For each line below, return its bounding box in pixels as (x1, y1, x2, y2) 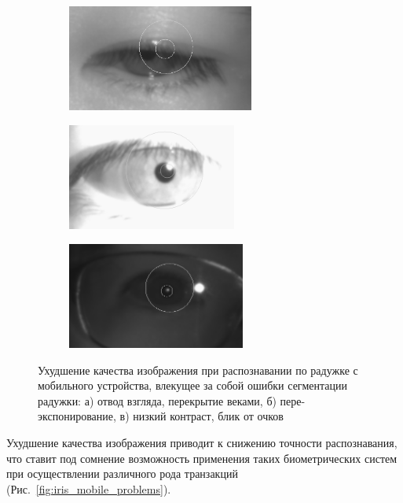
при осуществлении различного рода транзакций (6, 465, 238, 482)
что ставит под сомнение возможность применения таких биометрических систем (6, 449, 398, 466)
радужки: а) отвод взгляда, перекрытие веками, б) (38, 392, 277, 409)
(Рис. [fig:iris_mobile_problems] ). (6, 480, 171, 497)
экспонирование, (38, 408, 116, 424)
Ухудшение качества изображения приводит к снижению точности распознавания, (6, 435, 398, 450)
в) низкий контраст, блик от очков (119, 408, 284, 424)
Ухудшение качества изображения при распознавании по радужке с (38, 361, 358, 378)
